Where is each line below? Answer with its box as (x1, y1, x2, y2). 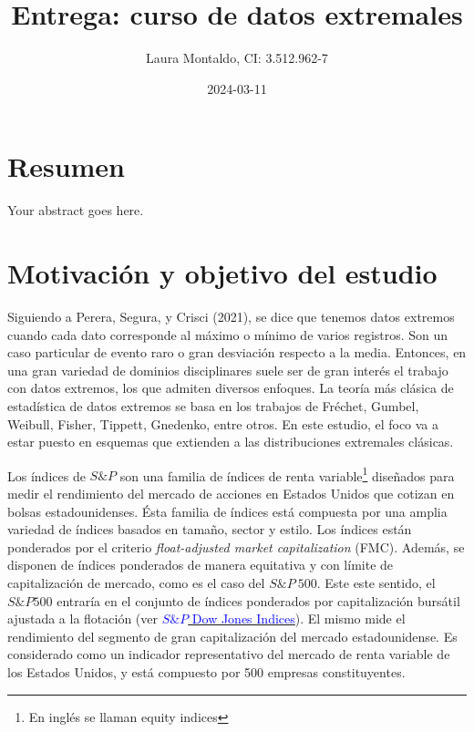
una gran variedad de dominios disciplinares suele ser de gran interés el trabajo (7, 360, 448, 379)
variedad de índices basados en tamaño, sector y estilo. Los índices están (7, 520, 412, 539)
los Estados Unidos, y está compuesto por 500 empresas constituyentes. (7, 662, 406, 681)
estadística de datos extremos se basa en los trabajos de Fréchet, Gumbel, (7, 396, 419, 415)
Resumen (7, 148, 125, 185)
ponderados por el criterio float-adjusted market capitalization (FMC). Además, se (7, 537, 465, 556)
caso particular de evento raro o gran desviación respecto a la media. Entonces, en (7, 343, 467, 362)
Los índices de (7, 466, 86, 485)
